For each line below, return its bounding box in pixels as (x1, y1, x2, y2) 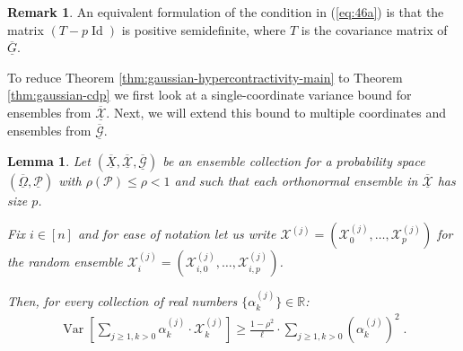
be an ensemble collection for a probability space (162, 151, 425, 170)
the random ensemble (7, 252, 123, 271)
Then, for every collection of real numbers (7, 292, 238, 311)
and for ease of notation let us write (77, 224, 276, 243)
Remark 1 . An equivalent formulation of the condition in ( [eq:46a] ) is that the (7, 3, 444, 21)
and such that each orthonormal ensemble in (174, 171, 418, 189)
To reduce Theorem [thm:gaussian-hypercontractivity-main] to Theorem (7, 67, 403, 86)
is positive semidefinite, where (121, 20, 286, 39)
